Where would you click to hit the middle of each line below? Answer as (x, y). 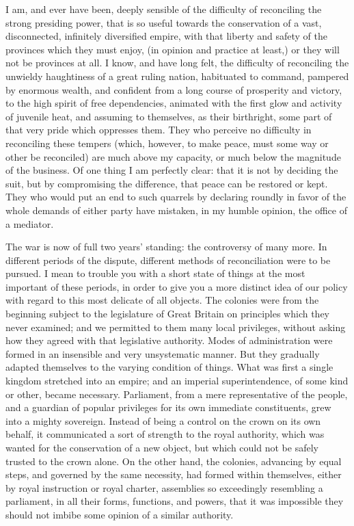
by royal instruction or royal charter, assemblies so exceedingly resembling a (164, 487)
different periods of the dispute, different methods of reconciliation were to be (168, 260)
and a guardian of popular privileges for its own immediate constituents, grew (168, 407)
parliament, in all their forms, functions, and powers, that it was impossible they (175, 501)
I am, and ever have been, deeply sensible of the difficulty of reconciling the (164, 9)
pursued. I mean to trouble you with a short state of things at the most (155, 273)
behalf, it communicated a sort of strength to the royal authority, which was (165, 434)
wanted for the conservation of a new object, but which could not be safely (162, 447)
